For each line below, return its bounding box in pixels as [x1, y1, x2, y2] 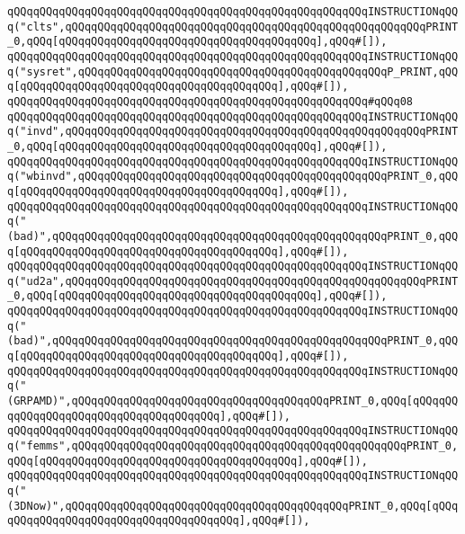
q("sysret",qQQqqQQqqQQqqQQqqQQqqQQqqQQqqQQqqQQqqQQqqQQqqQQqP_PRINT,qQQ [7, 65, 459, 78]
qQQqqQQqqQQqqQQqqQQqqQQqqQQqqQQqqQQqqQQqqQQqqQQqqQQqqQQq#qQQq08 [7, 94, 414, 108]
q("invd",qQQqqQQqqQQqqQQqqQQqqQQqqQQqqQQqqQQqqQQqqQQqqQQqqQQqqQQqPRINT [7, 125, 459, 138]
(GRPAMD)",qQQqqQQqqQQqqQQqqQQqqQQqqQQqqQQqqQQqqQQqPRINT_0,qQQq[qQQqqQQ [7, 395, 459, 408]
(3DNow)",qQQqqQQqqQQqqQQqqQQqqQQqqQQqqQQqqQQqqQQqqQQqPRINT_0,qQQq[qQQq [7, 499, 459, 512]
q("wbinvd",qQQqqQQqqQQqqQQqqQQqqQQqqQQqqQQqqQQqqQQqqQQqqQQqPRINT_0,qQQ [7, 170, 459, 183]
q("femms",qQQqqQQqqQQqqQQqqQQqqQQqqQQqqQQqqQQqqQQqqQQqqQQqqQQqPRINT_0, [7, 440, 459, 453]
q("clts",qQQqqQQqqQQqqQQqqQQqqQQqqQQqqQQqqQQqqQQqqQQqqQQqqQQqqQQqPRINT [7, 20, 459, 33]
